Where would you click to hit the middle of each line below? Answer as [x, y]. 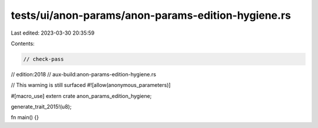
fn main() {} [25, 117]
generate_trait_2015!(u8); [41, 107]
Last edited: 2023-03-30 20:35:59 [53, 33]
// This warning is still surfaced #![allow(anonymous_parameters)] [91, 85]
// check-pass [44, 59]
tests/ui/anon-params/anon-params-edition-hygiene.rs [151, 15]
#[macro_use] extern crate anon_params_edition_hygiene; [81, 96]
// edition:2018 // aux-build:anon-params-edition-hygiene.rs [83, 74]
